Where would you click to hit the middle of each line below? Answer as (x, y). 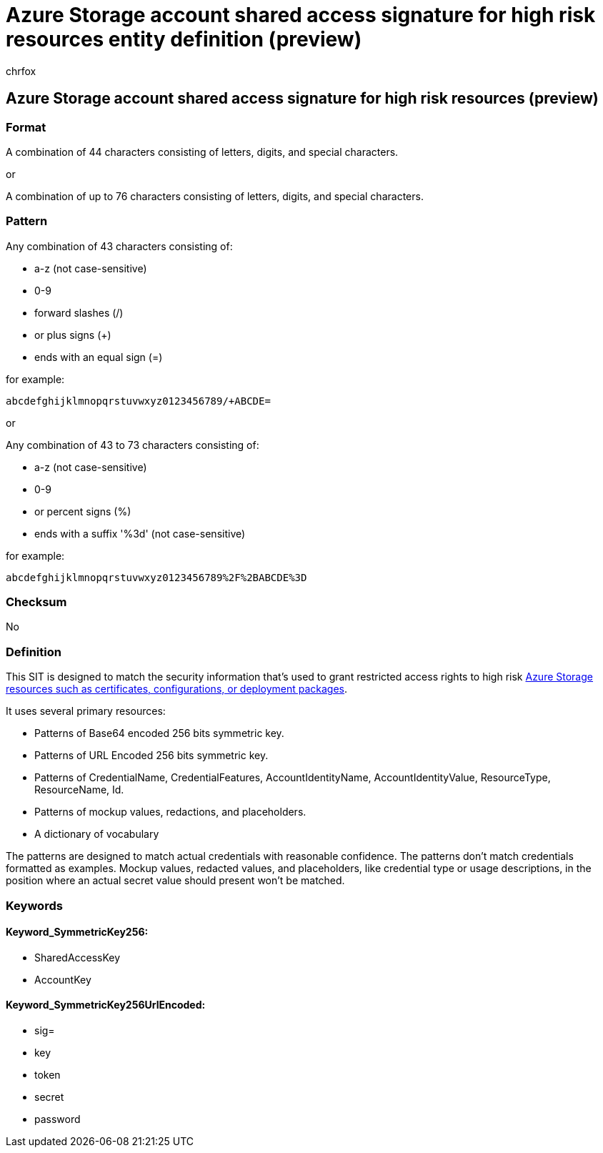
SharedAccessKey (78, 957)
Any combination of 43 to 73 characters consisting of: (133, 445)
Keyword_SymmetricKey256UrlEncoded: (106, 1005)
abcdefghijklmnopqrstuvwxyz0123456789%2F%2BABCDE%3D (156, 577)
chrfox (21, 71)
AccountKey (63, 979)
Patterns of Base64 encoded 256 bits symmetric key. (159, 733)
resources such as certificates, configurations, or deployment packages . (177, 689)
